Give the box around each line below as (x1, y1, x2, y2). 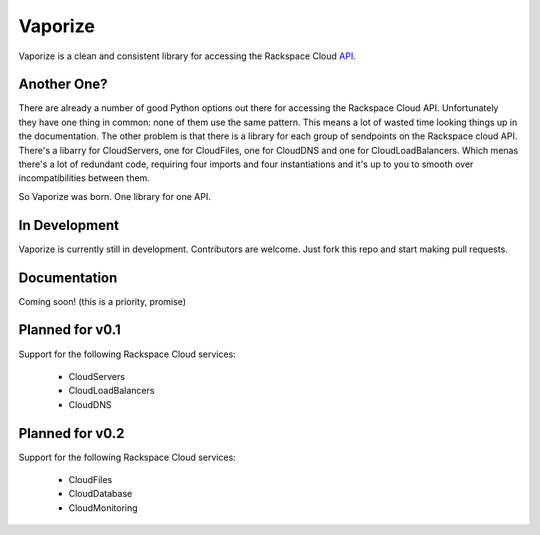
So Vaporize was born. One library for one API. (18, 190, 212, 202)
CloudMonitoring (68, 501, 139, 514)
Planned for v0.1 (18, 321, 121, 339)
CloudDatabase (68, 488, 133, 500)
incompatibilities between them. (18, 172, 150, 184)
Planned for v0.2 (18, 425, 125, 442)
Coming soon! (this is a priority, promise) (18, 295, 187, 307)
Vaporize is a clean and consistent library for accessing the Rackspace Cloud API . (18, 50, 357, 62)
